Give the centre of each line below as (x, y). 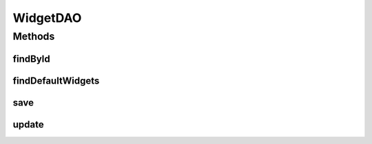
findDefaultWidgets (56, 81)
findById (32, 59)
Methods (34, 36)
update (28, 124)
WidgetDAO (47, 18)
